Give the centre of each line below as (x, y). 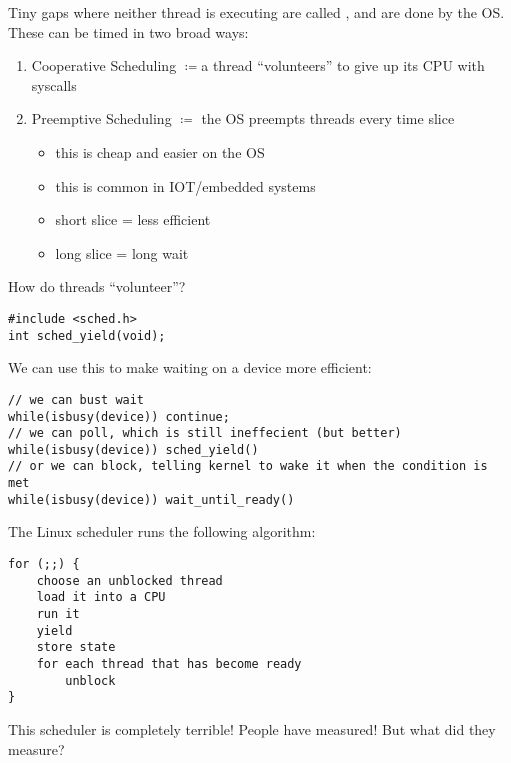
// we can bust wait (76, 399)
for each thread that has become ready (169, 663)
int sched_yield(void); (87, 335)
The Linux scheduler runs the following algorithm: (162, 531)
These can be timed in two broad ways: (128, 31)
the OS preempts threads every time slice (328, 118)
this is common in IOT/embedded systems (185, 185)
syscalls (54, 84)
